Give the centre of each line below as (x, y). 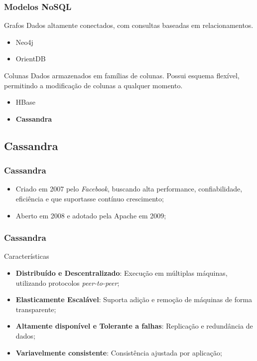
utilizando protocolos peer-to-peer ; (67, 282)
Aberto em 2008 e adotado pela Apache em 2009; (91, 215)
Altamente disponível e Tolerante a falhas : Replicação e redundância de (134, 326)
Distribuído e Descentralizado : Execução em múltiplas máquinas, (122, 272)
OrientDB (31, 59)
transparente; (36, 309)
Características (27, 256)
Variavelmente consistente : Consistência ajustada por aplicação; (119, 352)
